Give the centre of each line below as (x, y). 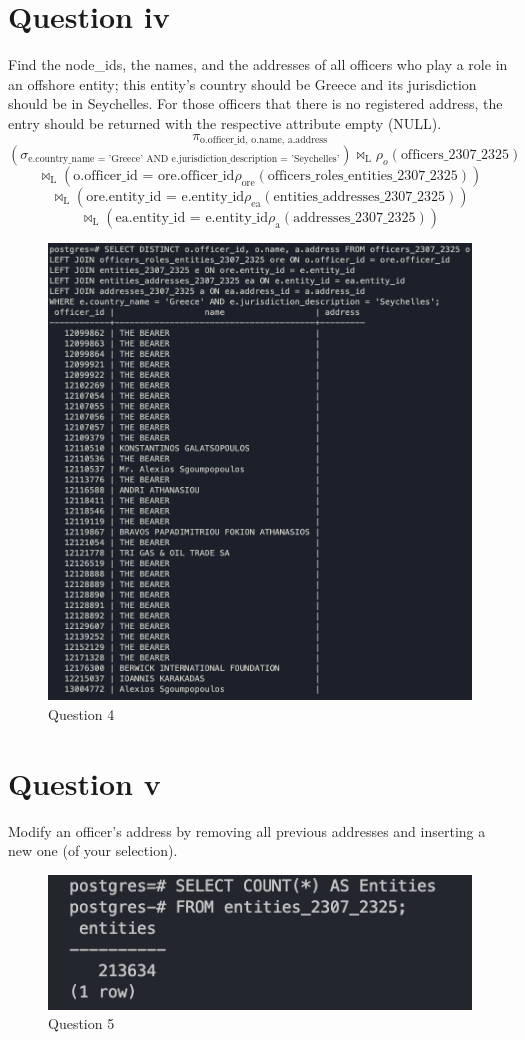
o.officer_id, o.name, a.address (264, 139)
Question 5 (81, 1023)
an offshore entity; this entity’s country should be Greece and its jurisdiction (242, 83)
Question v (84, 782)
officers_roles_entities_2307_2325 (362, 175)
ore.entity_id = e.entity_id (165, 196)
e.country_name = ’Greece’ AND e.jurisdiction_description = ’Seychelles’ (184, 159)
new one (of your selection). (93, 850)
